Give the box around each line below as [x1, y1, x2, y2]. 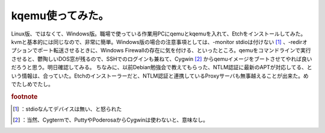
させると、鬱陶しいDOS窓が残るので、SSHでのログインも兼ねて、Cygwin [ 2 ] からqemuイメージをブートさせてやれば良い [11, 55, 312, 63]
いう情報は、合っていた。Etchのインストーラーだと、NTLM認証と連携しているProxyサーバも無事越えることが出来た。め [11, 72, 309, 79]
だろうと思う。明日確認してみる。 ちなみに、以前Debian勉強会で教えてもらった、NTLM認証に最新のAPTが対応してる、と [11, 64, 312, 71]
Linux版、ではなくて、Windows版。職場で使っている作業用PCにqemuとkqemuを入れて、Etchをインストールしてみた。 [11, 30, 306, 37]
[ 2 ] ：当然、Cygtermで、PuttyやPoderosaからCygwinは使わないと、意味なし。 [13, 116, 209, 123]
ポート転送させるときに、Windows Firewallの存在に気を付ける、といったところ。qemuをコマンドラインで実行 [37, 47, 311, 54]
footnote [11, 92, 38, 101]
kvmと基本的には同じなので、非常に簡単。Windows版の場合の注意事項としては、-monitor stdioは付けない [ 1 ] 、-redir [11, 38, 303, 45]
